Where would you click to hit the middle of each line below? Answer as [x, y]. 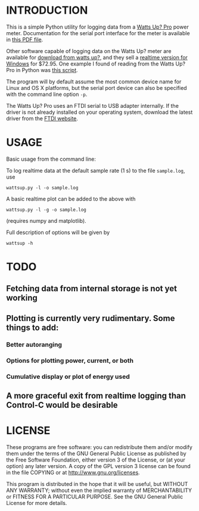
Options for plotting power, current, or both [70, 360]
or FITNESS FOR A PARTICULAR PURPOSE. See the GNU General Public [95, 496]
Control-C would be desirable [62, 405]
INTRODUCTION [47, 10]
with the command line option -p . [47, 94]
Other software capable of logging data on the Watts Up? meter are [89, 51]
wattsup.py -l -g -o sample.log [46, 210]
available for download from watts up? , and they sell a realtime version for [97, 57]
